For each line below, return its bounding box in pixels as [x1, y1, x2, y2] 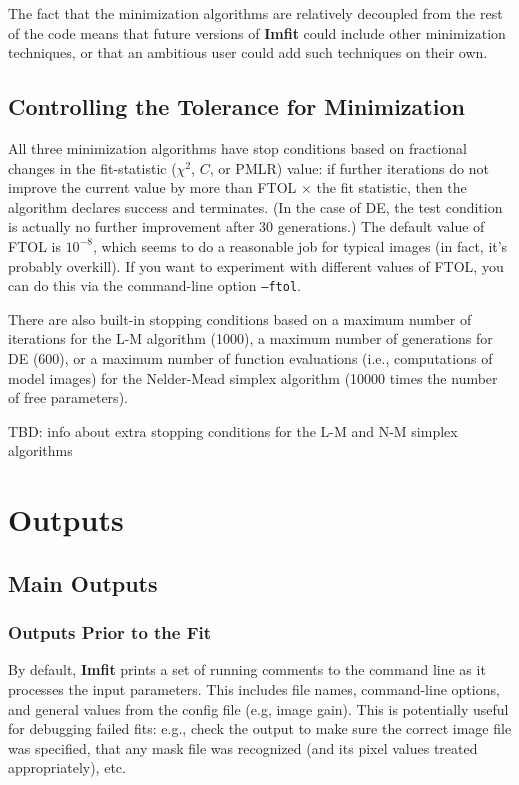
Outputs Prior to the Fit [8, 620, 212, 645]
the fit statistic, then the [316, 177, 467, 198]
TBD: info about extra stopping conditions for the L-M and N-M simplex [8, 420, 458, 441]
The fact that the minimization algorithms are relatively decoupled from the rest [8, 3, 503, 23]
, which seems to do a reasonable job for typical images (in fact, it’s [92, 235, 508, 256]
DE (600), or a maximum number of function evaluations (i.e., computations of [8, 347, 493, 368]
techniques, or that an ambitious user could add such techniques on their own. [8, 42, 488, 63]
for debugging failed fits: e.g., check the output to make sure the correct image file [8, 718, 512, 739]
